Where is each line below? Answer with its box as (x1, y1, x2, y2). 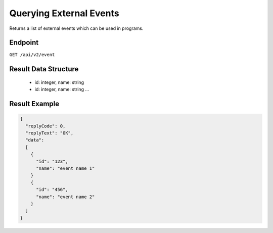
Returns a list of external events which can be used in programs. (9, 25, 144, 31)
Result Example (9, 100, 60, 108)
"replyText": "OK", (25, 130, 74, 136)
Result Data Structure (9, 65, 79, 73)
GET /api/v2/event (9, 52, 55, 58)
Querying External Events (9, 8, 119, 19)
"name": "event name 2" (36, 194, 95, 200)
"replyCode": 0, (25, 123, 66, 129)
